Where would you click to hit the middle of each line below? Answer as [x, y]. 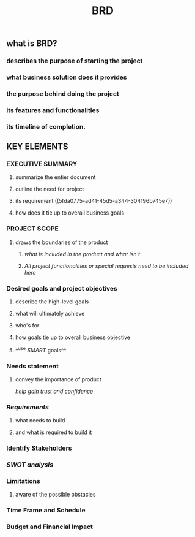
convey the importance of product [58, 379]
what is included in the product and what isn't [82, 254]
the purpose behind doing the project [63, 94]
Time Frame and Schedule [46, 511]
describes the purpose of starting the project [75, 61]
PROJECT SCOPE [33, 229]
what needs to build [40, 421]
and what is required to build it [53, 432]
